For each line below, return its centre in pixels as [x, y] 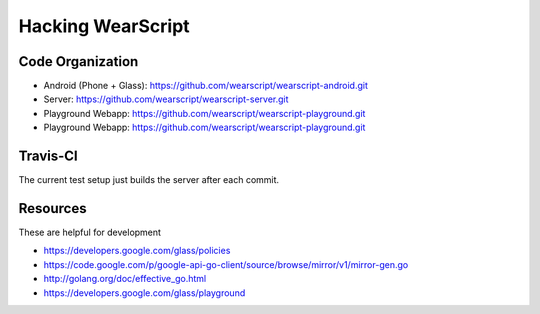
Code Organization [78, 61]
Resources [52, 208]
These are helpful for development [90, 232]
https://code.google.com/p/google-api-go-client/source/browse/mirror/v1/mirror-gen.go [226, 264]
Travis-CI [48, 156]
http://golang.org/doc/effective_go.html [125, 279]
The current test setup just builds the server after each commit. [149, 180]
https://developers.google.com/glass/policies [137, 251]
